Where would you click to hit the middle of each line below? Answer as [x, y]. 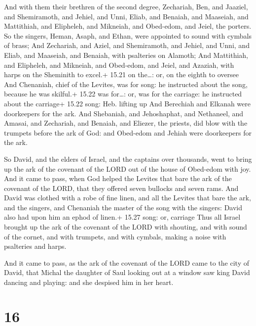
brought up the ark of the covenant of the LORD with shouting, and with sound [126, 227]
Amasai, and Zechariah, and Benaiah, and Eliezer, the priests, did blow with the [126, 123]
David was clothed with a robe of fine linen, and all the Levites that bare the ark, [128, 198]
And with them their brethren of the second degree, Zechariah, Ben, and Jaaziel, [126, 6]
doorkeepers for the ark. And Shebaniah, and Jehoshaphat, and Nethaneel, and [124, 113]
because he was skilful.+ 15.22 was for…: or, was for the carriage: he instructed [123, 94]
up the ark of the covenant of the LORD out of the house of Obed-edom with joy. [128, 168]
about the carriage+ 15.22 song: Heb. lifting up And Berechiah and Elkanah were [127, 103]
